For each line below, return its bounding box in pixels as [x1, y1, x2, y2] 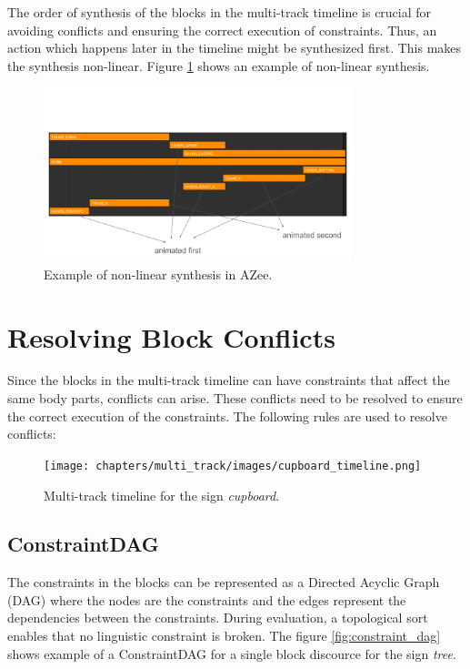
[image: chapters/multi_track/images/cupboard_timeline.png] [44, 459, 422, 472]
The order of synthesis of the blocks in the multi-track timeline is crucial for [7, 3, 432, 21]
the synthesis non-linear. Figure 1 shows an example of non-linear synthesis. [7, 56, 430, 75]
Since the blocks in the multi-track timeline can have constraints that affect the [7, 370, 450, 390]
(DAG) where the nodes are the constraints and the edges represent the [7, 590, 406, 609]
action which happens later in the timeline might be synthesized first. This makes [7, 38, 462, 57]
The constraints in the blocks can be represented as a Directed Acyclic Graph [7, 573, 440, 592]
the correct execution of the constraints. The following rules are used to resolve [7, 406, 447, 425]
